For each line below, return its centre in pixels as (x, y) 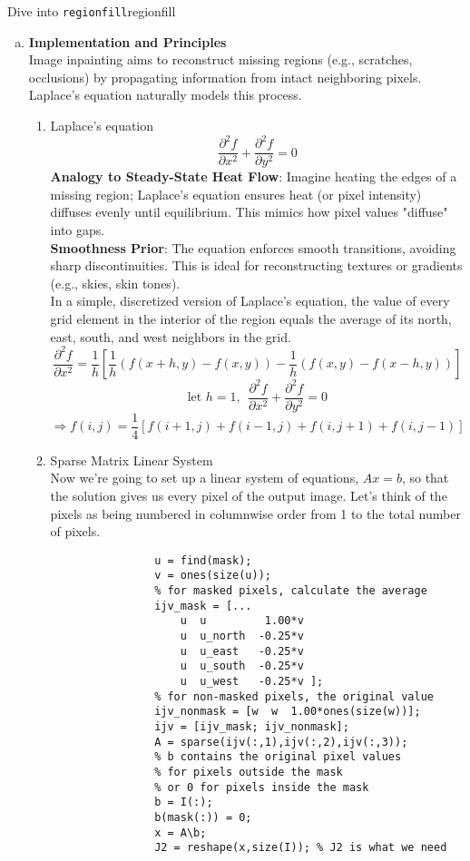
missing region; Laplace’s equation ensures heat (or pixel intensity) (236, 194)
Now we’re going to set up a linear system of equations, (205, 478)
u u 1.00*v (242, 621)
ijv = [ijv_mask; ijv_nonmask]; (252, 726)
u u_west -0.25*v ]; (252, 681)
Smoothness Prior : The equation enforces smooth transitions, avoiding (253, 247)
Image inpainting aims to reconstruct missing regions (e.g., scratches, (220, 59)
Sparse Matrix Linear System (132, 460)
